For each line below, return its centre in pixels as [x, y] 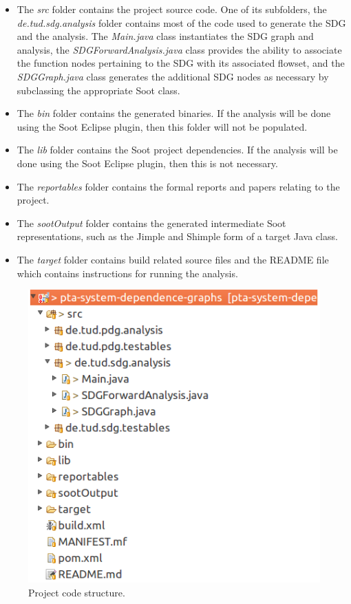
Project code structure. [77, 592]
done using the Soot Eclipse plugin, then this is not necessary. [147, 163]
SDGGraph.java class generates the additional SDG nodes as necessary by [173, 76]
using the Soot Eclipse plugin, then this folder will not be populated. [162, 126]
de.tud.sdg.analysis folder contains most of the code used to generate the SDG [181, 22]
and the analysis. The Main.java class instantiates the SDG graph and [165, 36]
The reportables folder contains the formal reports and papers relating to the [178, 186]
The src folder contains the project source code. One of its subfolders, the [172, 9]
